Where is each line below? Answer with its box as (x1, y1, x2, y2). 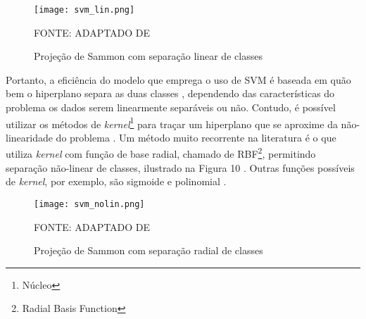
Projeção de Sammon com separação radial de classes (34, 243, 263, 258)
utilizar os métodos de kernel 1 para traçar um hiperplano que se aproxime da (6, 114, 338, 131)
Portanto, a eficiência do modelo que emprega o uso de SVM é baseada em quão (6, 72, 351, 87)
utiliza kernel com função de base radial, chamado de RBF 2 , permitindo (6, 144, 316, 161)
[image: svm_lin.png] (34, 5, 135, 15)
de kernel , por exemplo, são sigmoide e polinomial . (6, 174, 227, 189)
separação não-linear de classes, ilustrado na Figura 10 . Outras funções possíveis (6, 160, 355, 175)
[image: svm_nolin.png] (34, 199, 145, 209)
